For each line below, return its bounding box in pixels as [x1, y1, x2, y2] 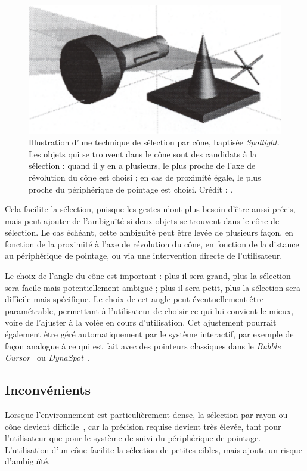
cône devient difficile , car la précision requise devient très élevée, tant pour [5, 420, 281, 432]
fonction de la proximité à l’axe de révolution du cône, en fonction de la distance [5, 237, 299, 250]
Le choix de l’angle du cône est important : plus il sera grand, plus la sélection [5, 269, 291, 282]
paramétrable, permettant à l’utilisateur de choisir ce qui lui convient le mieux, [5, 304, 294, 317]
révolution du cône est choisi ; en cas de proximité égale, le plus [29, 171, 261, 183]
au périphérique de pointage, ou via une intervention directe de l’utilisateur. [5, 249, 283, 262]
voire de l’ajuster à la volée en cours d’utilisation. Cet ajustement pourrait [5, 316, 277, 329]
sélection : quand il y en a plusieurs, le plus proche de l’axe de [29, 159, 256, 172]
